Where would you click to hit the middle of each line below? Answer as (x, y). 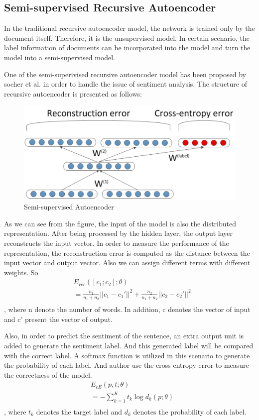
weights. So (21, 272)
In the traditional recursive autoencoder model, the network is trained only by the (129, 28)
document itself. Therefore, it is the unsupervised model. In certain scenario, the (127, 38)
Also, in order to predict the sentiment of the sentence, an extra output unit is (124, 336)
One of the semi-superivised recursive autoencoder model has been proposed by (125, 74)
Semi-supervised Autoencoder (69, 207)
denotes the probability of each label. (190, 411)
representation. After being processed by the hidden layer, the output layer (118, 233)
